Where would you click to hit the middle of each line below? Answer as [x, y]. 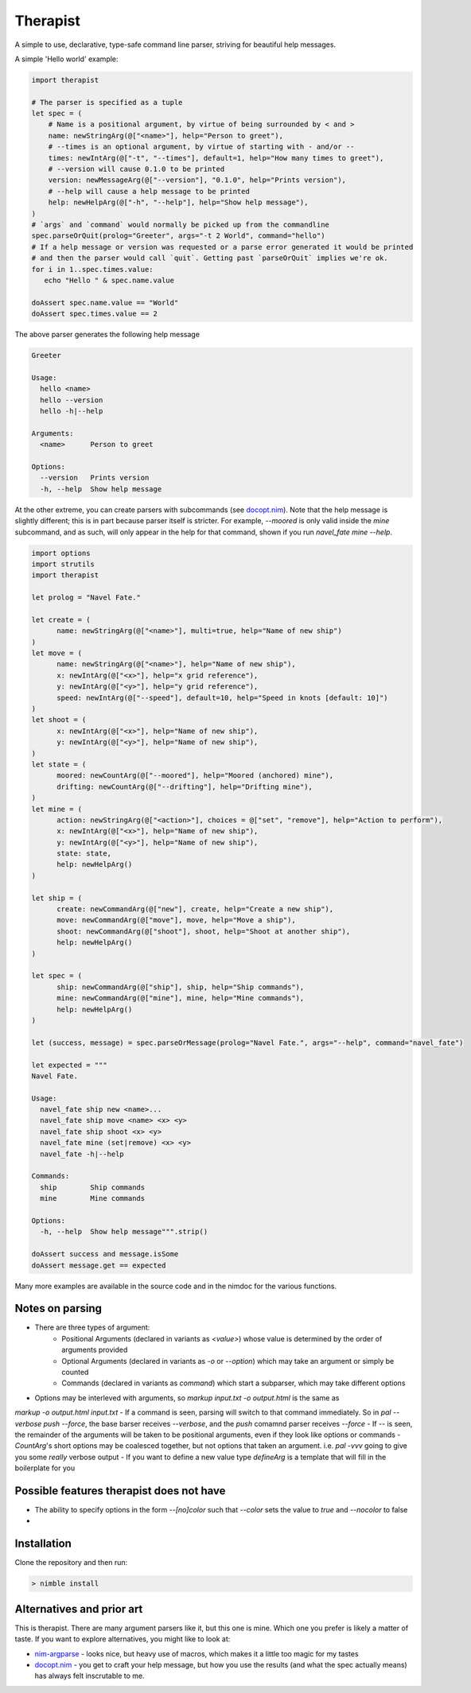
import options [61, 553]
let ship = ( [57, 898]
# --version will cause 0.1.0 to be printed [136, 169]
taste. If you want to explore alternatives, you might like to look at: [123, 1639]
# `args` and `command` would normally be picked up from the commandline [181, 225]
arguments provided [95, 1350]
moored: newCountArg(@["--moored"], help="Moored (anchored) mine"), [195, 776]
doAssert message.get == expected [99, 1265]
